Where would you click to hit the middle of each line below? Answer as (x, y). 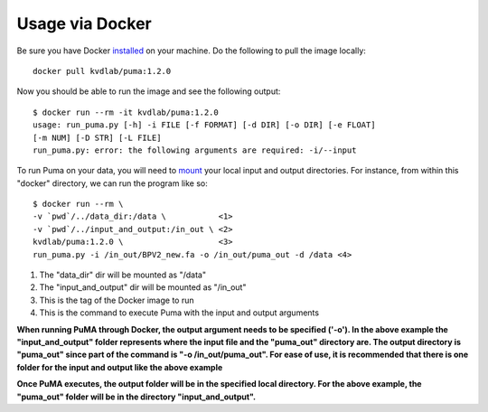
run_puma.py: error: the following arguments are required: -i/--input (195, 150)
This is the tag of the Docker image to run (117, 300)
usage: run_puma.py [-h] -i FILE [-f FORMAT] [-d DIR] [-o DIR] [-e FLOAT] (204, 125)
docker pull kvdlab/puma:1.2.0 (102, 71)
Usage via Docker (84, 23)
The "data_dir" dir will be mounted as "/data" (123, 275)
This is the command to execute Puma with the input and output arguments (179, 313)
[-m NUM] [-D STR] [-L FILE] (97, 137)
